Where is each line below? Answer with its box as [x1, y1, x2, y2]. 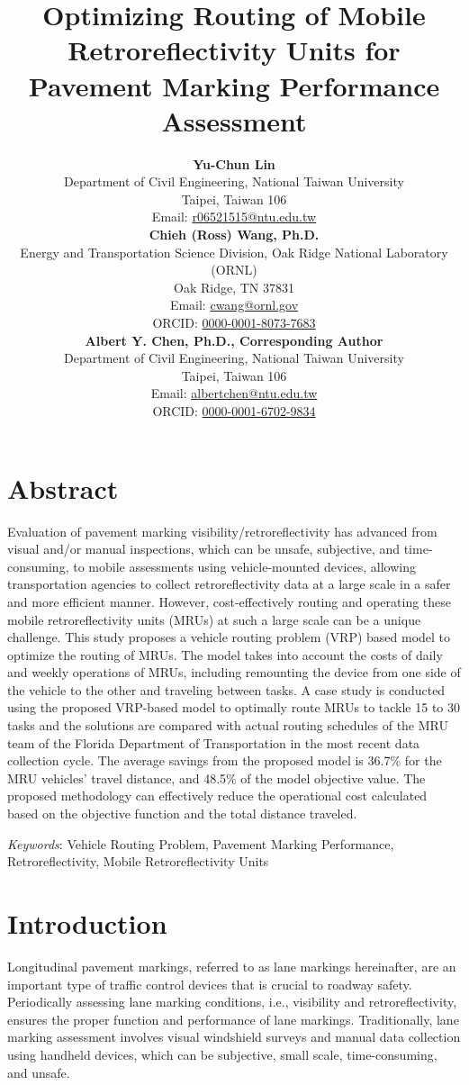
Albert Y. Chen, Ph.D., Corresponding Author [85, 330, 383, 349]
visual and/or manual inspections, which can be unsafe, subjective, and [7, 539, 401, 558]
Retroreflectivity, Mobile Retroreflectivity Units [7, 852, 269, 871]
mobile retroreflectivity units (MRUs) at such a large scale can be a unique [7, 610, 421, 628]
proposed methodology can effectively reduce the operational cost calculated [7, 786, 428, 805]
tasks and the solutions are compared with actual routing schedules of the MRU [7, 716, 448, 735]
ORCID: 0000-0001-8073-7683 [152, 313, 316, 332]
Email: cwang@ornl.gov [169, 295, 299, 314]
